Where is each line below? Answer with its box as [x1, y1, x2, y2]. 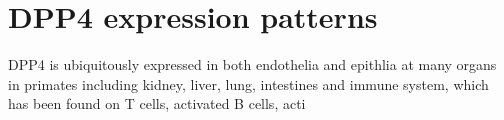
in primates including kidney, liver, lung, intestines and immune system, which [8, 73, 489, 94]
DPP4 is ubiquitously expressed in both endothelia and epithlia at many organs [8, 54, 497, 75]
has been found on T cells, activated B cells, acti [8, 93, 306, 114]
